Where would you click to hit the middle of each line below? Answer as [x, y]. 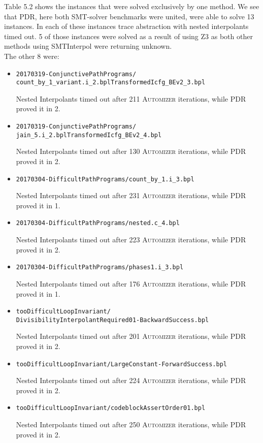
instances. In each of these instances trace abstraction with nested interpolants [126, 26]
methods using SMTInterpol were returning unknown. [88, 46]
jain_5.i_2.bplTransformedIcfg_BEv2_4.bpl [89, 135]
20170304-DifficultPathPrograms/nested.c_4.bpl [98, 223]
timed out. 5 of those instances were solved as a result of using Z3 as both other [128, 36]
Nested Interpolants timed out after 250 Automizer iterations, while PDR [131, 424]
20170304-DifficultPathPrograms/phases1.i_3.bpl [100, 267]
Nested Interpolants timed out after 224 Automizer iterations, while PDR [131, 380]
